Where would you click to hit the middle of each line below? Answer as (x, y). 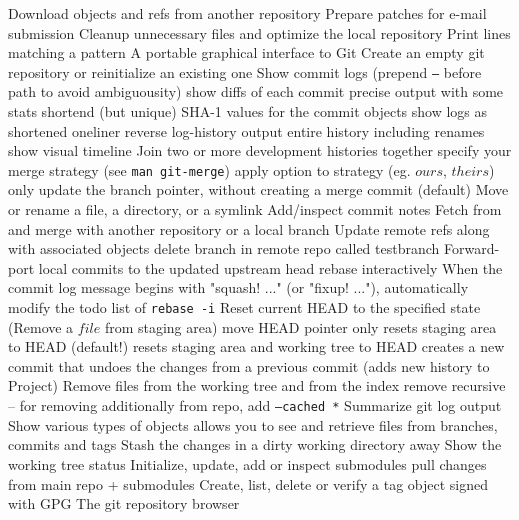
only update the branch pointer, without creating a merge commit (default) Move (258, 189)
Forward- (472, 248)
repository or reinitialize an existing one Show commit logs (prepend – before (245, 71)
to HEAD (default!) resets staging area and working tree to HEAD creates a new (256, 346)
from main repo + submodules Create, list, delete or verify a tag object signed (248, 483)
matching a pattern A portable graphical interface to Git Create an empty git (246, 52)
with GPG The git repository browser (124, 503)
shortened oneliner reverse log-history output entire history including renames (246, 130)
